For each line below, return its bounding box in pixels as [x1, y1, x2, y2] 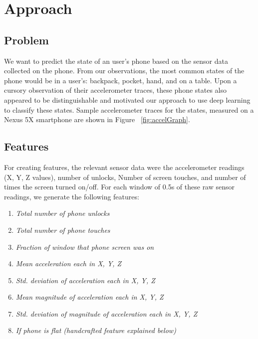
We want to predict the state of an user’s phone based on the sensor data [4, 55, 228, 66]
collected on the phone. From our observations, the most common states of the [4, 65, 245, 76]
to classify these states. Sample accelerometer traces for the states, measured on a [4, 104, 254, 115]
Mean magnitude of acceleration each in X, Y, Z [15, 292, 164, 302]
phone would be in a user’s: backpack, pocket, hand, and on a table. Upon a [4, 75, 237, 85]
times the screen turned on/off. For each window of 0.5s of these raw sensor [4, 181, 235, 192]
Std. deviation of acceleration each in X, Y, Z [15, 275, 155, 285]
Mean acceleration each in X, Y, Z [15, 258, 122, 269]
